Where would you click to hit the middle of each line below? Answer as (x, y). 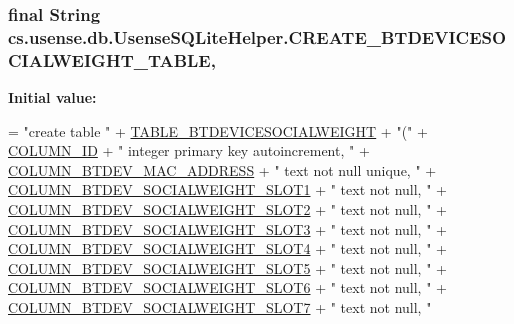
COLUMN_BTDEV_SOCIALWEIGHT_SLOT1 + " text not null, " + (227, 189)
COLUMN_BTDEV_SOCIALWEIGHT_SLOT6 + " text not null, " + (227, 287)
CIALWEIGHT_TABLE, (112, 59)
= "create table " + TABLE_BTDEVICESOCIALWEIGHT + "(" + (218, 130)
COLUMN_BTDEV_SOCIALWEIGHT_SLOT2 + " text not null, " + (227, 209)
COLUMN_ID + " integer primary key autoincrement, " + (189, 150)
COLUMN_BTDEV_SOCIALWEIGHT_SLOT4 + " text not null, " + (227, 248)
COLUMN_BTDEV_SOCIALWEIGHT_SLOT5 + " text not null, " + (227, 267)
